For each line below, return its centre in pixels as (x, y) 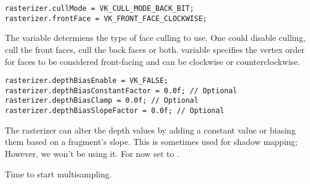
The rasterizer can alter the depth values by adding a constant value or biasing (150, 130)
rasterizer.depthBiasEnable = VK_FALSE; (87, 81)
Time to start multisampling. (58, 173)
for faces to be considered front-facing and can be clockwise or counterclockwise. (153, 61)
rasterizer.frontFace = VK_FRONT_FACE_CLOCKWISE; (106, 18)
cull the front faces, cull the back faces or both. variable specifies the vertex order (155, 49)
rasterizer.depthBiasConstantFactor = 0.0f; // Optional (121, 90)
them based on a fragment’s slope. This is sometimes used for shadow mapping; (151, 142)
